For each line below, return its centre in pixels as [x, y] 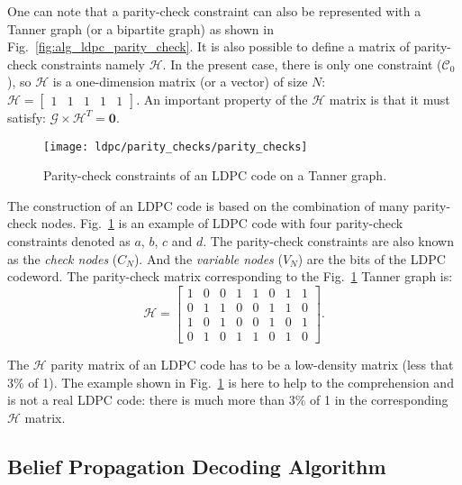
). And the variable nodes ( [208, 258]
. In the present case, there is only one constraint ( [302, 64]
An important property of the [226, 99]
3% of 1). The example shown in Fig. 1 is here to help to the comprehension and [231, 382]
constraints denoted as [69, 241]
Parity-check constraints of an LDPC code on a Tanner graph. [215, 175]
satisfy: [27, 117]
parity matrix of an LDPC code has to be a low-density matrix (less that [252, 364]
